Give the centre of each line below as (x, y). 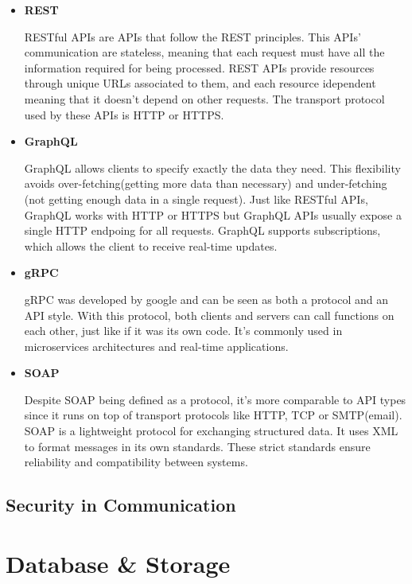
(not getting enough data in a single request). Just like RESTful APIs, (196, 199)
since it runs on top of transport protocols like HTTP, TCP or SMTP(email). (213, 415)
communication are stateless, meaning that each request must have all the (204, 52)
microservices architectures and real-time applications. (156, 346)
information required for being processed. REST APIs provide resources (199, 67)
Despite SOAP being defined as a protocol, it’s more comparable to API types (215, 399)
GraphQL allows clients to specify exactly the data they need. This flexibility (212, 167)
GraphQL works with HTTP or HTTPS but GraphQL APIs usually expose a (213, 214)
